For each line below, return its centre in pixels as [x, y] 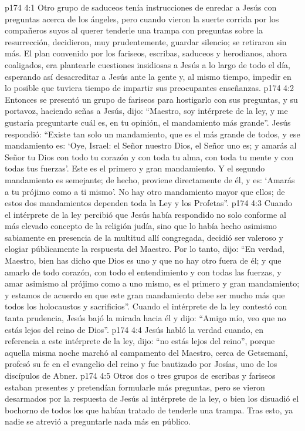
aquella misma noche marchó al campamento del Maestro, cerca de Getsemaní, [146, 352]
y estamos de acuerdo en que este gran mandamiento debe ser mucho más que [145, 294]
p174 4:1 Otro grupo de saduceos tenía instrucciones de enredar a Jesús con [141, 7]
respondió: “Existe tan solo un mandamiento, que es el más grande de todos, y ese [152, 134]
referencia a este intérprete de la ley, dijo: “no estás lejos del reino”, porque [140, 341]
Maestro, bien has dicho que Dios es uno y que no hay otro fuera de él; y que [143, 260]
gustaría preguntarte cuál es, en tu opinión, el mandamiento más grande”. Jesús [148, 122]
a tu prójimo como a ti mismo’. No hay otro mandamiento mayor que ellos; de [145, 191]
